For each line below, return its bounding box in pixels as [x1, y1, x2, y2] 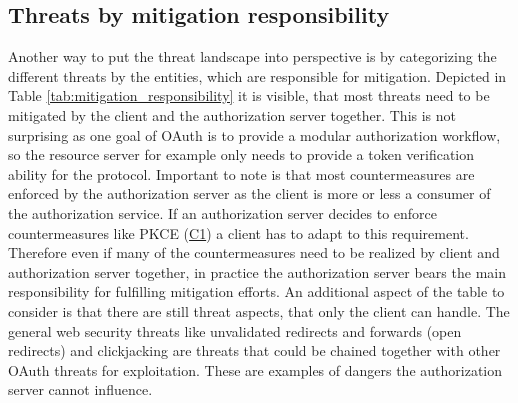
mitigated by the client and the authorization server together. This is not [8, 104, 456, 125]
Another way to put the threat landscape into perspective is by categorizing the [8, 46, 497, 67]
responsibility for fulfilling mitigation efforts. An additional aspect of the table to [8, 281, 505, 302]
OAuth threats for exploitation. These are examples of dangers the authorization [8, 359, 503, 380]
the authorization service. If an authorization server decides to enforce [8, 202, 438, 223]
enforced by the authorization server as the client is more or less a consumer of [8, 183, 491, 204]
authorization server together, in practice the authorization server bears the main [8, 261, 506, 282]
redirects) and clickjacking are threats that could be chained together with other [8, 340, 501, 361]
